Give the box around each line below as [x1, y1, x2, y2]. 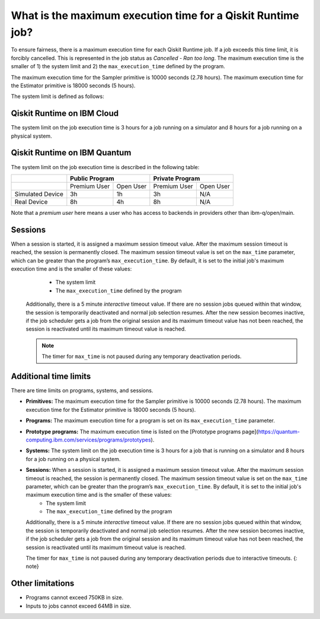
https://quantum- [258, 428, 300, 435]
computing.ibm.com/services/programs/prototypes [25, 436, 151, 443]
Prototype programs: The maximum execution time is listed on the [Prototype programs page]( [25, 428, 259, 435]
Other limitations [11, 579, 75, 589]
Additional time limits [11, 371, 91, 381]
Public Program [70, 174, 115, 182]
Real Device [14, 198, 48, 206]
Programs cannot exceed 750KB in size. [25, 594, 124, 601]
